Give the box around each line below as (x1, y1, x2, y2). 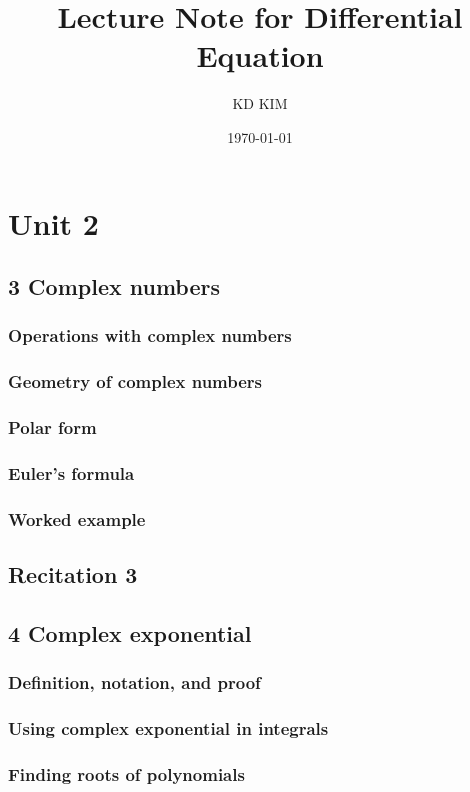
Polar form (8, 415, 97, 440)
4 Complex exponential (8, 617, 252, 648)
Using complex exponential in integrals (8, 716, 329, 741)
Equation (196, 35, 324, 76)
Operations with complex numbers (8, 323, 292, 348)
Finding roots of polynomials (8, 761, 245, 786)
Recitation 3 (8, 559, 138, 590)
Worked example (8, 506, 146, 531)
